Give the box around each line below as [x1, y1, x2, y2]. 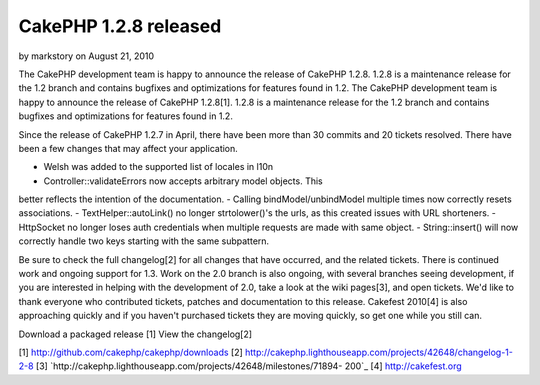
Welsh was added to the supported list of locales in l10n [43, 161, 274, 173]
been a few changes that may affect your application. [18, 142, 239, 154]
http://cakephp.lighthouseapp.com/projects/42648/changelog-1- [245, 346, 514, 358]
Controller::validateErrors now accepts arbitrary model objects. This [43, 175, 324, 187]
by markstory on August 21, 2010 [18, 50, 155, 62]
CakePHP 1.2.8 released [18, 15, 222, 37]
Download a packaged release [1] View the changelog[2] [18, 328, 253, 340]
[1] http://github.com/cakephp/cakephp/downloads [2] [18, 346, 244, 358]
